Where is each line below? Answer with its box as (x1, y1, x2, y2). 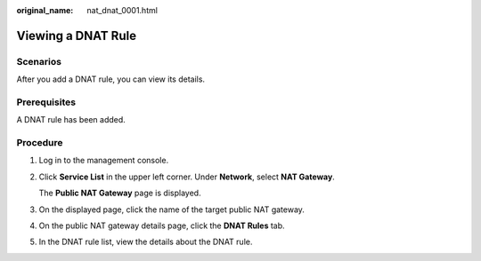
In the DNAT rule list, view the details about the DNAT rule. (38, 236, 253, 248)
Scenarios (16, 55, 62, 67)
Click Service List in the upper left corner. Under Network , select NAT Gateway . (38, 171, 336, 182)
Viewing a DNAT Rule (16, 28, 137, 43)
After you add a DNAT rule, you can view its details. (16, 74, 205, 84)
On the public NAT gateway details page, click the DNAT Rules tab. (38, 220, 285, 231)
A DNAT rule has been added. (16, 115, 126, 125)
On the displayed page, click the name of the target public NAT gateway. (38, 204, 305, 215)
